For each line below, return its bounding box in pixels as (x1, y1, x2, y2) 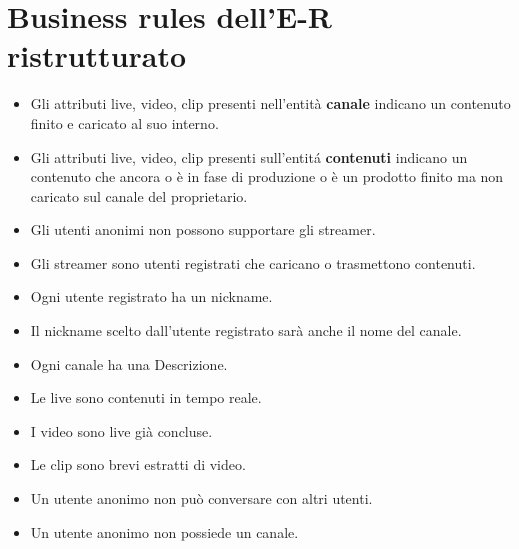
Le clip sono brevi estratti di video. (30, 454, 246, 475)
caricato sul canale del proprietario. (30, 185, 248, 206)
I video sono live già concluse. (30, 420, 213, 441)
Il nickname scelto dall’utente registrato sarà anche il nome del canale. (30, 320, 462, 341)
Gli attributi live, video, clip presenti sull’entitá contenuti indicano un (30, 146, 468, 167)
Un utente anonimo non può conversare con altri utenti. (30, 488, 373, 509)
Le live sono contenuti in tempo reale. (30, 387, 262, 408)
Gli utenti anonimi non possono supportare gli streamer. (30, 219, 376, 240)
